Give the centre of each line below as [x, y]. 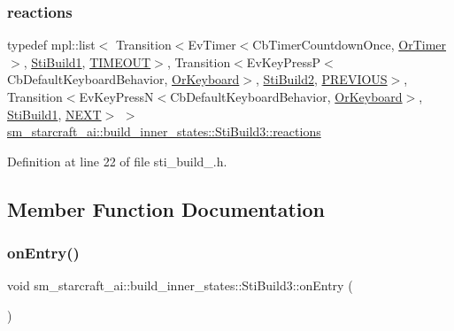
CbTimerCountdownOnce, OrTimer [350, 45]
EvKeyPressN [116, 96]
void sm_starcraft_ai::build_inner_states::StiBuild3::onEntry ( [180, 285]
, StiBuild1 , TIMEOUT [87, 62]
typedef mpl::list [51, 45]
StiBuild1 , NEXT [54, 114]
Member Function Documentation [166, 208]
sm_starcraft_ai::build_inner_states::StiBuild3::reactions [164, 131]
